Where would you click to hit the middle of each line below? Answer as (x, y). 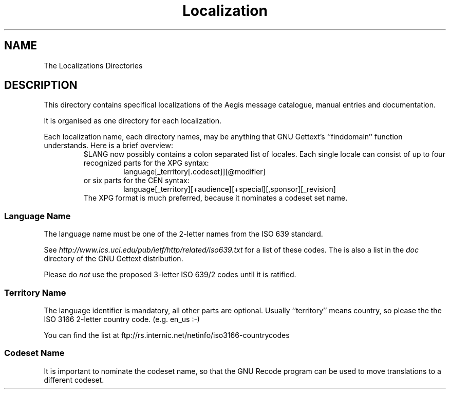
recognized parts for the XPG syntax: (146, 163)
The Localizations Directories (93, 65)
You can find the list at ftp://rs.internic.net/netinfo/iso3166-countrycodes (167, 335)
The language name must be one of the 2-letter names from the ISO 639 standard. (183, 234)
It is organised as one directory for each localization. (133, 121)
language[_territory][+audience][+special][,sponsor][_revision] (230, 189)
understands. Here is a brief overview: (108, 146)
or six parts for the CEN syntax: (136, 181)
